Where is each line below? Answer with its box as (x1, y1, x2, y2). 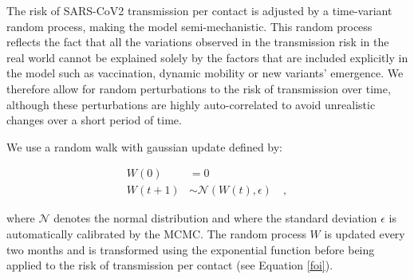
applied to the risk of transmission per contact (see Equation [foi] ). (6, 257, 333, 273)
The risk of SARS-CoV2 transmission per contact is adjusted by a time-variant (6, 2, 392, 18)
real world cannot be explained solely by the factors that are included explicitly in (6, 49, 408, 65)
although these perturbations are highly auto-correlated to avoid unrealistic (6, 96, 376, 112)
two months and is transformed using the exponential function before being (6, 241, 375, 257)
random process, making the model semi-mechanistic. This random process (6, 18, 373, 34)
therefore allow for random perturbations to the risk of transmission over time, (6, 80, 391, 96)
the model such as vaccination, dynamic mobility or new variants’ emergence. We (6, 65, 404, 81)
